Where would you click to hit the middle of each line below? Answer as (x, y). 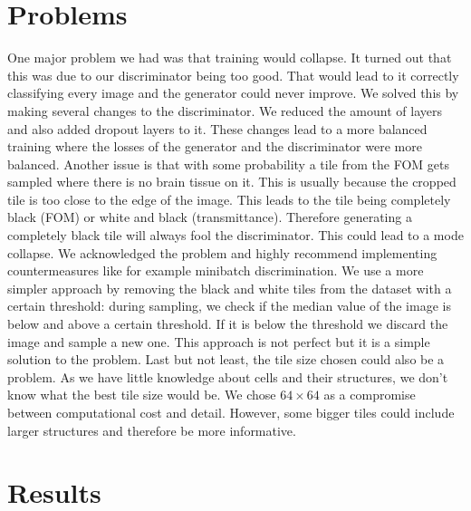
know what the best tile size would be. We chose (142, 395)
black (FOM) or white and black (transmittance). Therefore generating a (210, 217)
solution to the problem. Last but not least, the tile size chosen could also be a (226, 359)
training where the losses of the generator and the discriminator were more (215, 146)
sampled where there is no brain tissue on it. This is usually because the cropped (232, 182)
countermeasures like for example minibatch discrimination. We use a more (216, 270)
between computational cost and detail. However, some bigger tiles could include (231, 412)
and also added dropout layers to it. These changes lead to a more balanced (217, 128)
